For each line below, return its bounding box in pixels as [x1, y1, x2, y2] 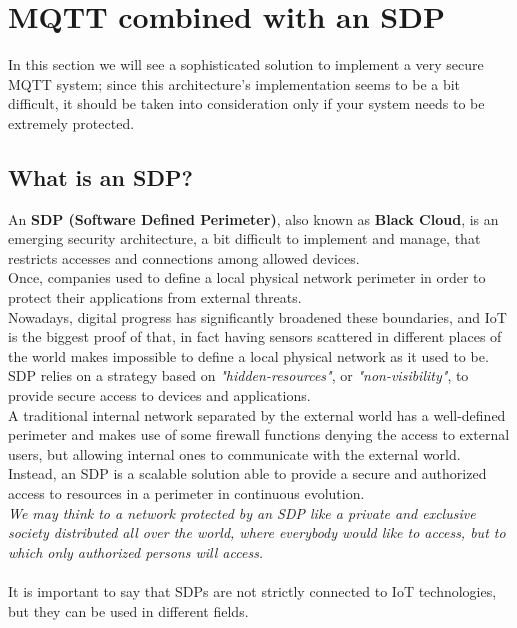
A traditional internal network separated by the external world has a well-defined [8, 404, 506, 425]
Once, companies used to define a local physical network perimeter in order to [8, 267, 486, 288]
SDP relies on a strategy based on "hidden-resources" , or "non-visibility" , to [8, 365, 469, 386]
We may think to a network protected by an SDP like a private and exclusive [8, 502, 476, 523]
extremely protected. [8, 112, 135, 133]
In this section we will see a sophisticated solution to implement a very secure [8, 54, 484, 75]
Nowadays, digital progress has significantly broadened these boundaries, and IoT [8, 306, 507, 327]
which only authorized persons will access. [8, 541, 264, 562]
